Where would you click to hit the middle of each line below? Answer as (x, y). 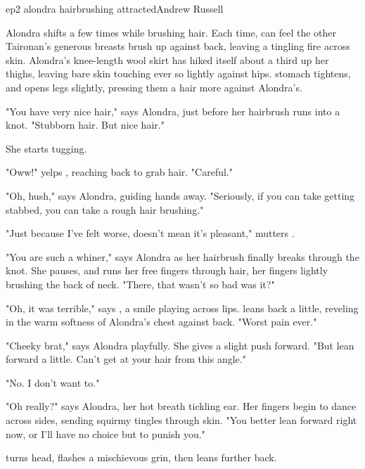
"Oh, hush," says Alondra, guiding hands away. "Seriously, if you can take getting (180, 195)
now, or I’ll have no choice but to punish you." (105, 433)
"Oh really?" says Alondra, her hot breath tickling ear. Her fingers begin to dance (181, 406)
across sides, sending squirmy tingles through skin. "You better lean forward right (181, 420)
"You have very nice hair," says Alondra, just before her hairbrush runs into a (173, 111)
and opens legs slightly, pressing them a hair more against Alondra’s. (154, 87)
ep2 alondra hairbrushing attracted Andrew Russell (115, 8)
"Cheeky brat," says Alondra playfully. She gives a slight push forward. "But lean (180, 345)
